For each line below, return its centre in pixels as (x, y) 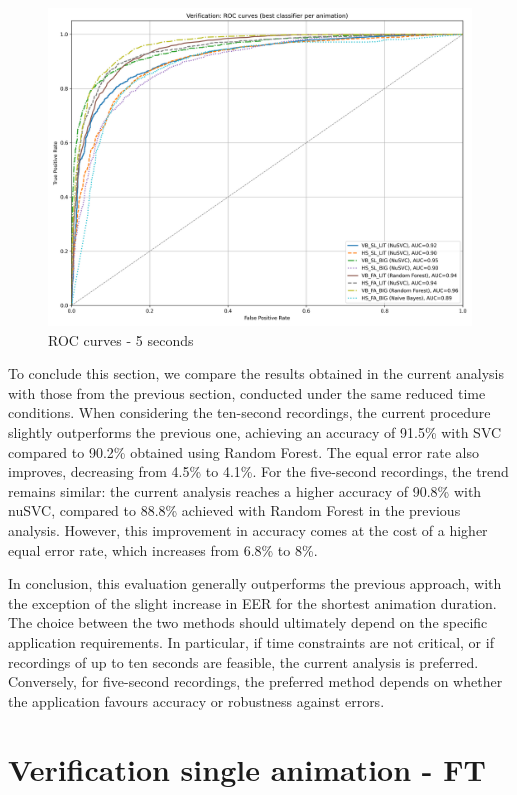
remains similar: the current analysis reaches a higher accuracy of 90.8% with (245, 490)
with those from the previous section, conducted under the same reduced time (247, 392)
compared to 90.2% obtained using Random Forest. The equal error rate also (244, 451)
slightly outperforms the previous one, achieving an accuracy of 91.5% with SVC (255, 431)
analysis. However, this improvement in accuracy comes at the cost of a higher (248, 529)
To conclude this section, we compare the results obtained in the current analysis (256, 373)
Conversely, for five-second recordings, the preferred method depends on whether (255, 681)
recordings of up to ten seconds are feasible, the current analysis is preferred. (243, 661)
